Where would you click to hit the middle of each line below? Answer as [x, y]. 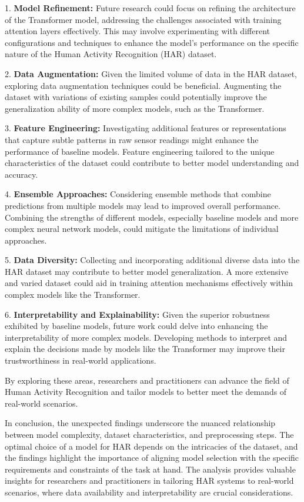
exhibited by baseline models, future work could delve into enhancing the [136, 326]
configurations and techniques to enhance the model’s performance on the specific [152, 42]
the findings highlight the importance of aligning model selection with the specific [152, 458]
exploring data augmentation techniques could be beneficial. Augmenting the [143, 85]
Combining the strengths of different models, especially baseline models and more [152, 217]
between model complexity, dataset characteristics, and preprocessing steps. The [149, 434]
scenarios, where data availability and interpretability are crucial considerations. [149, 492]
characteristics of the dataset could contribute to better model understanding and [152, 163]
